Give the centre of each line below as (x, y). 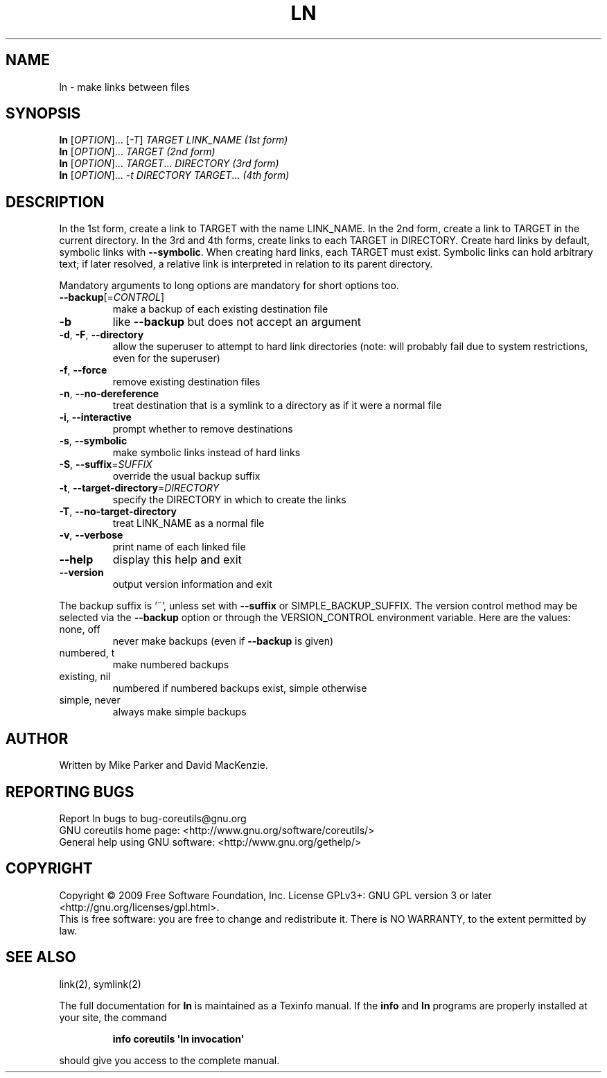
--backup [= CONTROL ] (112, 297)
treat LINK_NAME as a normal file (188, 523)
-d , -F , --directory (102, 335)
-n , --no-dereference (109, 394)
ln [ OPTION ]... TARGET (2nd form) (137, 152)
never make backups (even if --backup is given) (223, 641)
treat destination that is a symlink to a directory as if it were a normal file (277, 406)
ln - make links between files (124, 87)
